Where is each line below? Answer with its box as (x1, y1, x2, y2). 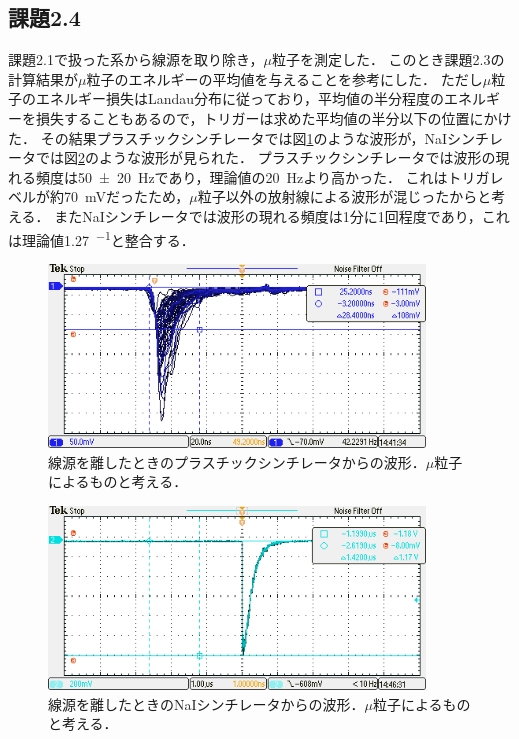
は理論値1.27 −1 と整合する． (8, 226, 195, 250)
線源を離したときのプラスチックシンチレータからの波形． (48, 451, 426, 472)
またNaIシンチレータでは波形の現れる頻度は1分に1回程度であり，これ (54, 205, 510, 226)
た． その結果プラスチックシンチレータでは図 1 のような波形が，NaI (8, 127, 448, 148)
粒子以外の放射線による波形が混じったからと (197, 186, 492, 207)
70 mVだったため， (63, 186, 190, 207)
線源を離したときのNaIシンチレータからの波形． (48, 693, 365, 714)
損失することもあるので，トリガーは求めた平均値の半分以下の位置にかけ (35, 107, 512, 128)
